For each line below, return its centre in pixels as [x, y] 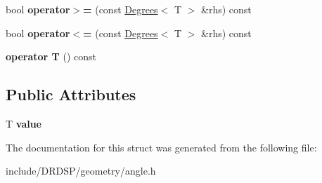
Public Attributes [71, 94]
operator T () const [51, 56]
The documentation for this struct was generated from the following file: [161, 147]
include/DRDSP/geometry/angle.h [81, 171]
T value [24, 123]
